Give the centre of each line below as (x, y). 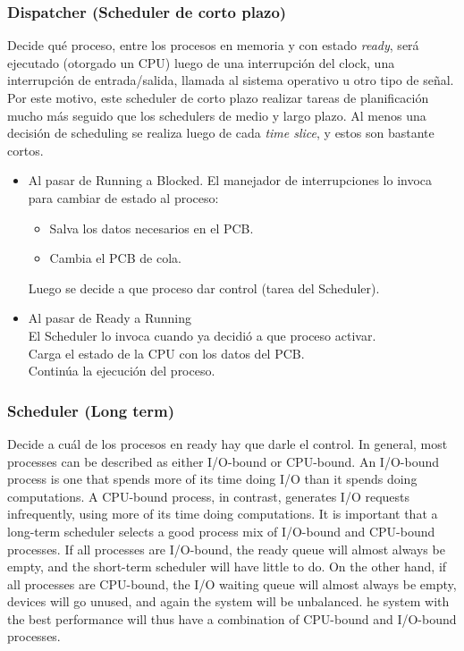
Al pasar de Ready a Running (110, 318)
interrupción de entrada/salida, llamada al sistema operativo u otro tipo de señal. (231, 80)
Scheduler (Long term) (91, 410)
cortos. (25, 150)
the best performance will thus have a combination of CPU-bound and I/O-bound (232, 618)
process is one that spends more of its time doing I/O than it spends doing (212, 479)
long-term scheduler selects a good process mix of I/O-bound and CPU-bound (221, 531)
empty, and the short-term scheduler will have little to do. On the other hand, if (227, 566)
